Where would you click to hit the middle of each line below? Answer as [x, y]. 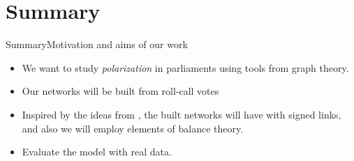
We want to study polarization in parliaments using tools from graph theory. [185, 67]
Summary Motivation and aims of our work [97, 44]
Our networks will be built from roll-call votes [120, 91]
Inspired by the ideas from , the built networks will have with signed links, [182, 114]
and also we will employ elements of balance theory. [133, 128]
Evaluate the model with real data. [97, 152]
